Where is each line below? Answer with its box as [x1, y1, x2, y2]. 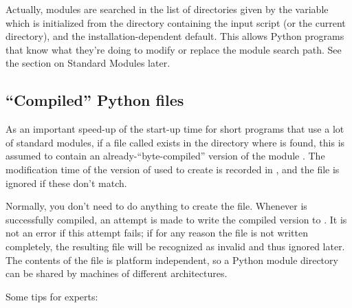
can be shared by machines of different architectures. [5, 266, 228, 280]
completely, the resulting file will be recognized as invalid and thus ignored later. [5, 239, 345, 253]
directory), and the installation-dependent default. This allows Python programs [5, 29, 344, 43]
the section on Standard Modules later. [5, 56, 170, 70]
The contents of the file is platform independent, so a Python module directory [5, 252, 338, 267]
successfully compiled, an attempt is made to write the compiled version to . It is [5, 212, 347, 226]
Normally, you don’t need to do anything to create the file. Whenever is [5, 199, 307, 213]
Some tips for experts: [5, 289, 98, 303]
